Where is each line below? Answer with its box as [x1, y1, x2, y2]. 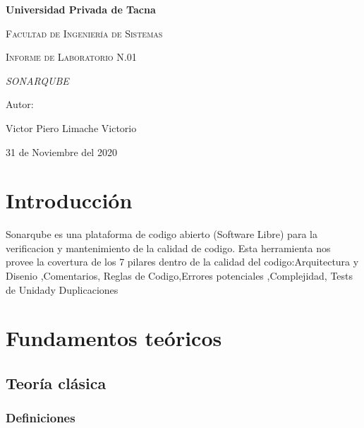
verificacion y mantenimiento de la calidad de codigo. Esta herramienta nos [6, 240, 331, 255]
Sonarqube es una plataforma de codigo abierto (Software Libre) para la [6, 227, 317, 242]
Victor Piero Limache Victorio [6, 120, 137, 135]
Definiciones [6, 409, 75, 427]
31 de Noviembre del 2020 [6, 144, 117, 159]
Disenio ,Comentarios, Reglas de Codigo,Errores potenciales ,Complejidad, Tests [6, 268, 353, 283]
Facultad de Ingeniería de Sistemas [6, 25, 163, 40]
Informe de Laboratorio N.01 [6, 49, 137, 64]
